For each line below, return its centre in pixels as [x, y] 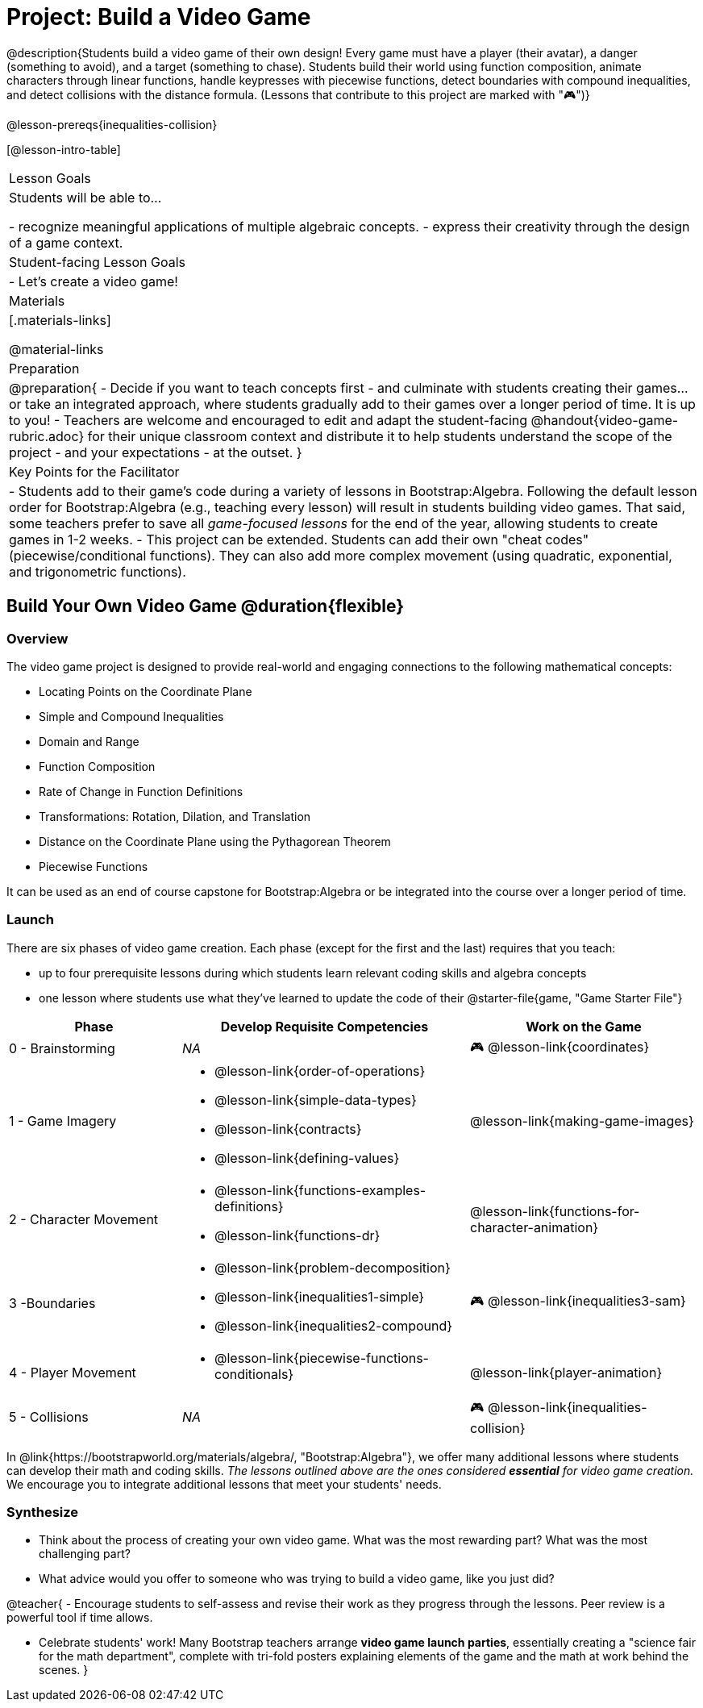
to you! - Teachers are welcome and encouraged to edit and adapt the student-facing [268, 420]
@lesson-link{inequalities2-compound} [334, 1325]
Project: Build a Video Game [159, 17]
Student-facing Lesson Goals [98, 262]
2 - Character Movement [84, 1219]
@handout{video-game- [605, 420]
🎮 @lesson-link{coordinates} [559, 1046]
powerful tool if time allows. [80, 1618]
